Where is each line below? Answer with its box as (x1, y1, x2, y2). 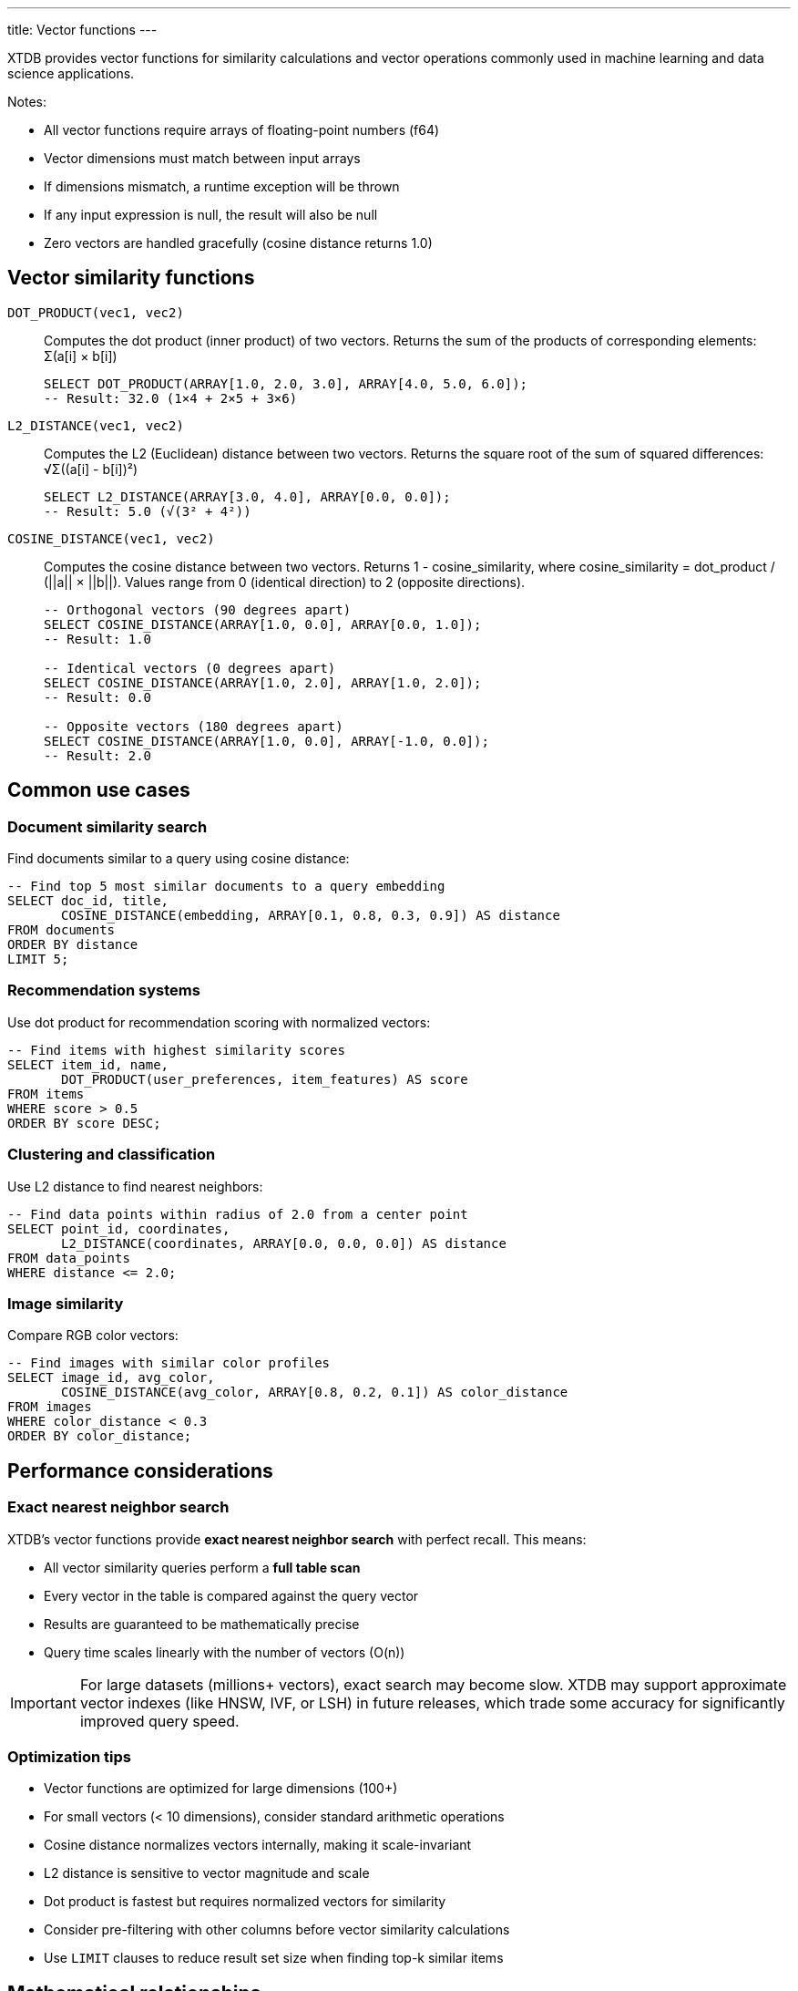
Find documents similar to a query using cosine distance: (7, 851, 350, 867)
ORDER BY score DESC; (7, 1115, 161, 1130)
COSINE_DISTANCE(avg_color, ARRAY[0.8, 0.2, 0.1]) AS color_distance (61, 1385, 568, 1400)
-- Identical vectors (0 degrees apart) (44, 660, 336, 676)
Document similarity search (7, 817, 208, 836)
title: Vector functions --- (7, 22, 158, 37)
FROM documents (7, 923, 116, 938)
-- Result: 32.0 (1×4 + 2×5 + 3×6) (44, 390, 298, 406)
